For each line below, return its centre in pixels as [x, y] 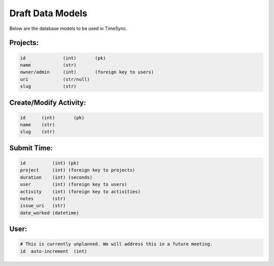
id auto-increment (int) [54, 251]
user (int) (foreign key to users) [74, 185]
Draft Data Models [48, 13]
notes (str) [43, 199]
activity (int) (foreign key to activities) [80, 191]
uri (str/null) [55, 79]
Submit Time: [31, 148]
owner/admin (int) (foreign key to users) [87, 72]
